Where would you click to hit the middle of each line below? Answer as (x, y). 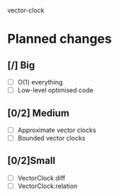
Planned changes (59, 39)
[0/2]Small (31, 161)
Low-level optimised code (55, 90)
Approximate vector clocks (57, 130)
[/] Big (21, 65)
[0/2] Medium (38, 113)
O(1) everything (40, 82)
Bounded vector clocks (51, 138)
